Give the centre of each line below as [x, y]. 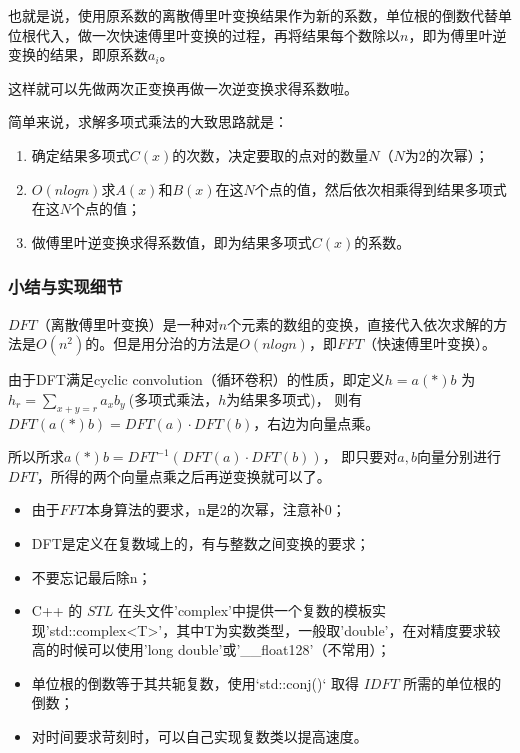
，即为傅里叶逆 [457, 34]
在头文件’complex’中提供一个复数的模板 [245, 610]
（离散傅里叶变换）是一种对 [127, 323]
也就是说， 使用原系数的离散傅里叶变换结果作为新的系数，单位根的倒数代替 [253, 15]
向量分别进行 [458, 456]
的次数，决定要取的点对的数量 [270, 154]
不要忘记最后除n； [91, 576]
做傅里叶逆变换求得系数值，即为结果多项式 [171, 241]
